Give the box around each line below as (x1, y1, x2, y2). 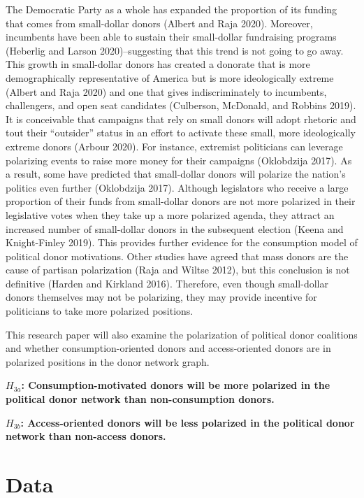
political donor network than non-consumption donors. (6, 392, 275, 406)
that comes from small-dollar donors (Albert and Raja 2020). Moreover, (6, 15, 313, 30)
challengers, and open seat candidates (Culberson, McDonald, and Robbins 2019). (6, 98, 356, 113)
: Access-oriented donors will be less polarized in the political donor (20, 415, 355, 429)
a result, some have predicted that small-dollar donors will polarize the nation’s (6, 166, 346, 181)
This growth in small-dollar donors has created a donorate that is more (6, 57, 310, 71)
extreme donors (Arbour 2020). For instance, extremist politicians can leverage (6, 138, 343, 153)
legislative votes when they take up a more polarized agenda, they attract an (6, 207, 335, 222)
